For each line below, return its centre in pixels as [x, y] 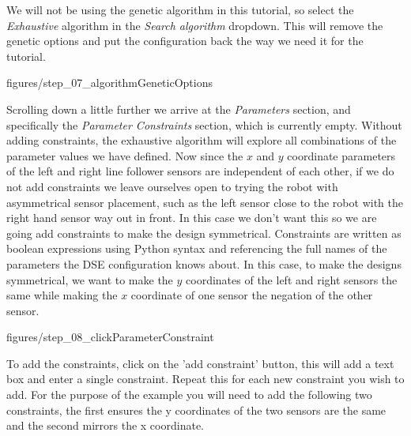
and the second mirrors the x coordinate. [105, 425]
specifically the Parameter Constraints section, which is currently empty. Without [204, 124]
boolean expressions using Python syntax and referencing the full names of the [197, 248]
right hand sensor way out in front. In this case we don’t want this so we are [192, 218]
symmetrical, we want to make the [90, 279]
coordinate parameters [341, 155]
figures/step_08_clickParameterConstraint [110, 337]
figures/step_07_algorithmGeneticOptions [109, 83]
